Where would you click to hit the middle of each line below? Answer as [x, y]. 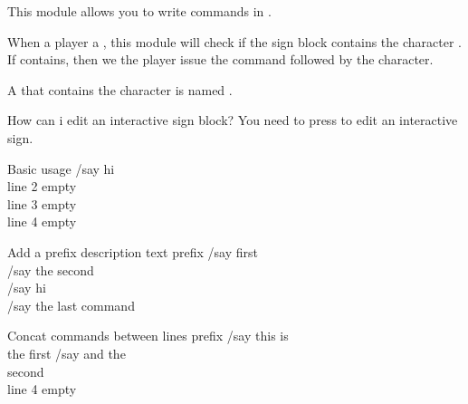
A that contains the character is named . [120, 89]
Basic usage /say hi [61, 168]
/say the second [51, 269]
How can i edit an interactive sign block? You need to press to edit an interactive [233, 120]
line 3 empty [42, 203]
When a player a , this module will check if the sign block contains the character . [234, 41]
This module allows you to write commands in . [139, 11]
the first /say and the [67, 353]
